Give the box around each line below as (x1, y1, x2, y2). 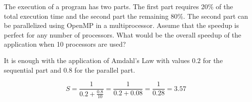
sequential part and (4, 64, 62, 75)
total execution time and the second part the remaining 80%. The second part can (4, 11, 248, 21)
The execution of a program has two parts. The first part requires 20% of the (4, 1, 233, 11)
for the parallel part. (74, 64, 135, 75)
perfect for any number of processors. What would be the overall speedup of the (4, 29, 241, 39)
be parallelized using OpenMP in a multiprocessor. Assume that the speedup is (4, 20, 239, 30)
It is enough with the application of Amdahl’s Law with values (4, 55, 190, 65)
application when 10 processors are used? (4, 39, 126, 49)
